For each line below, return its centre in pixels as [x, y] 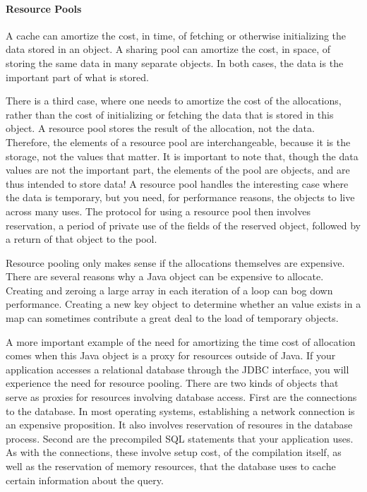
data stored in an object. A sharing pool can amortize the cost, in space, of [168, 49]
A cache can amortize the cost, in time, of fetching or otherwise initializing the [176, 35]
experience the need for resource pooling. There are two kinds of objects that [172, 383]
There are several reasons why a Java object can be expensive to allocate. [165, 276]
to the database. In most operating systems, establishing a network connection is [180, 410]
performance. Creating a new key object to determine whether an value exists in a [183, 304]
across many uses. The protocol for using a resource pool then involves [158, 211]
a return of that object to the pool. [82, 239]
